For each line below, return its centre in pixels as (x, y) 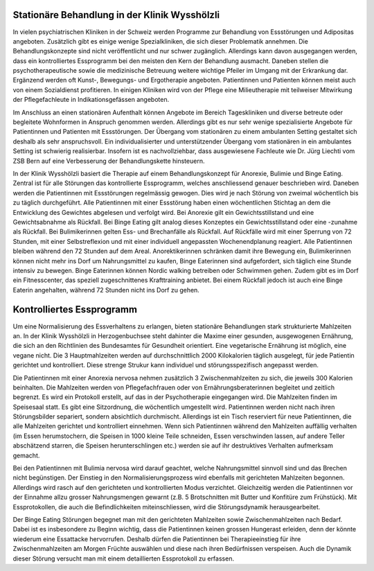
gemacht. (26, 455)
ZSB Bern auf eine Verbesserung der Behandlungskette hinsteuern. (109, 161)
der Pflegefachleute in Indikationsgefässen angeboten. (91, 100)
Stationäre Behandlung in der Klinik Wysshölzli (116, 15)
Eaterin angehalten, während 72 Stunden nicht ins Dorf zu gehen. (106, 290)
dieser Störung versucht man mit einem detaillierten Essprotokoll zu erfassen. (124, 559)
